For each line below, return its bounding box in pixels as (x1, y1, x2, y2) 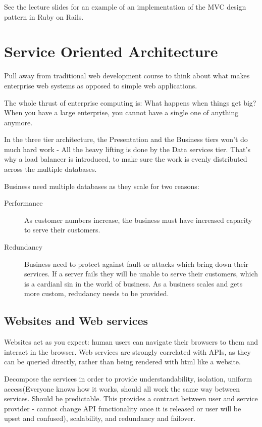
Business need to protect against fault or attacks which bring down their (24, 258, 249, 269)
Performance (4, 198, 43, 208)
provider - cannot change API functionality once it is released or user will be (4, 403, 241, 413)
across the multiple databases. (4, 164, 97, 174)
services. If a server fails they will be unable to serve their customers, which (24, 268, 258, 279)
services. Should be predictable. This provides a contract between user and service (4, 393, 258, 404)
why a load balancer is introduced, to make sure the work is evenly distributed (4, 154, 247, 164)
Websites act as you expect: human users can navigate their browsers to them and (4, 337, 258, 347)
